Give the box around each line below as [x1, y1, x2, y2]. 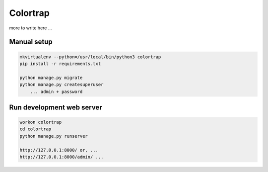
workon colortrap [19, 119, 62, 125]
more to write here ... [9, 25, 52, 31]
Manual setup [9, 38, 53, 46]
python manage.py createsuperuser [19, 82, 104, 87]
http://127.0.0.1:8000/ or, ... [19, 147, 99, 153]
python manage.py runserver [19, 133, 88, 139]
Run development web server [9, 103, 102, 111]
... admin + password [30, 88, 83, 94]
